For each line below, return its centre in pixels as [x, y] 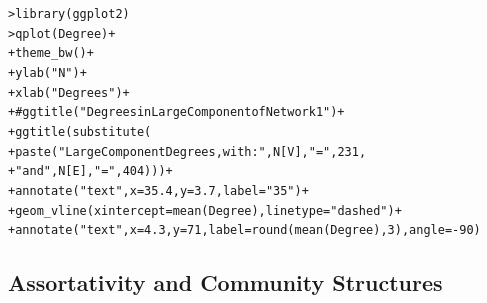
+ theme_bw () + [51, 53]
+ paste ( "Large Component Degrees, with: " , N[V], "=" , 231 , [187, 151]
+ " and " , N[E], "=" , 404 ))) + [90, 171]
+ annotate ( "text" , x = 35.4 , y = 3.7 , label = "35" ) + [158, 190]
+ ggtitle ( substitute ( [80, 131]
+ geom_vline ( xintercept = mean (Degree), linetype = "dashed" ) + [205, 210]
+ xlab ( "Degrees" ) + [69, 92]
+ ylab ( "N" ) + [47, 72]
